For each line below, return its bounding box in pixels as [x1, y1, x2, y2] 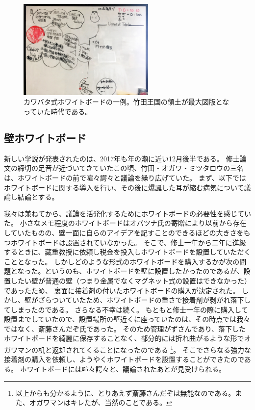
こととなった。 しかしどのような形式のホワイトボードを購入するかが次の [4, 256, 240, 266]
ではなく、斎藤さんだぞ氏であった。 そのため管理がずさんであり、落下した [4, 323, 246, 333]
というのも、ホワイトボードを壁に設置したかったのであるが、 [45, 266, 244, 276]
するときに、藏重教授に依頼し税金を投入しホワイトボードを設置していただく [4, 247, 251, 257]
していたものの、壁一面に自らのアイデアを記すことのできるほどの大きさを [4, 227, 244, 237]
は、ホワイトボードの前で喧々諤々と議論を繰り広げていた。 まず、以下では [4, 172, 246, 182]
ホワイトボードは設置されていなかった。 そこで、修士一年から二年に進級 [10, 237, 246, 247]
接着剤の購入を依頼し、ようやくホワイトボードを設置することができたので [4, 354, 244, 364]
